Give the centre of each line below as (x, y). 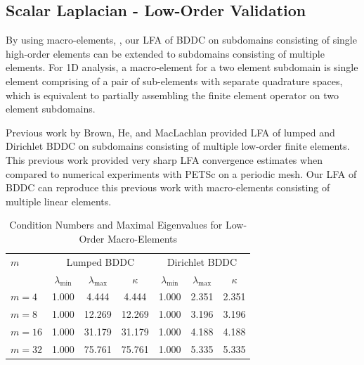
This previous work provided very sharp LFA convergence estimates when (164, 159)
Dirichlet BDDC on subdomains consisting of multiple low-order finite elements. (178, 146)
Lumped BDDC (100, 261)
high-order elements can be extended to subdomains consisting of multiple (165, 53)
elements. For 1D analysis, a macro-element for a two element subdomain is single (182, 67)
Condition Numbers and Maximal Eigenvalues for (116, 225)
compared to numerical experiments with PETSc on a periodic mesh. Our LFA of (181, 173)
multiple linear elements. (59, 201)
